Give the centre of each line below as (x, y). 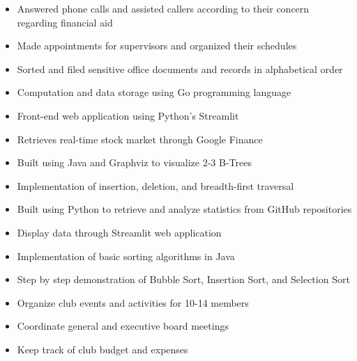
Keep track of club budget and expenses (102, 349)
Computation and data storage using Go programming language (154, 92)
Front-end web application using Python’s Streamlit (128, 115)
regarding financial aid (65, 22)
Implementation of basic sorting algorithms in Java (126, 256)
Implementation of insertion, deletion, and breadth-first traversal (155, 185)
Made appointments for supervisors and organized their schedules (157, 46)
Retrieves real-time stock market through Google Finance (140, 139)
